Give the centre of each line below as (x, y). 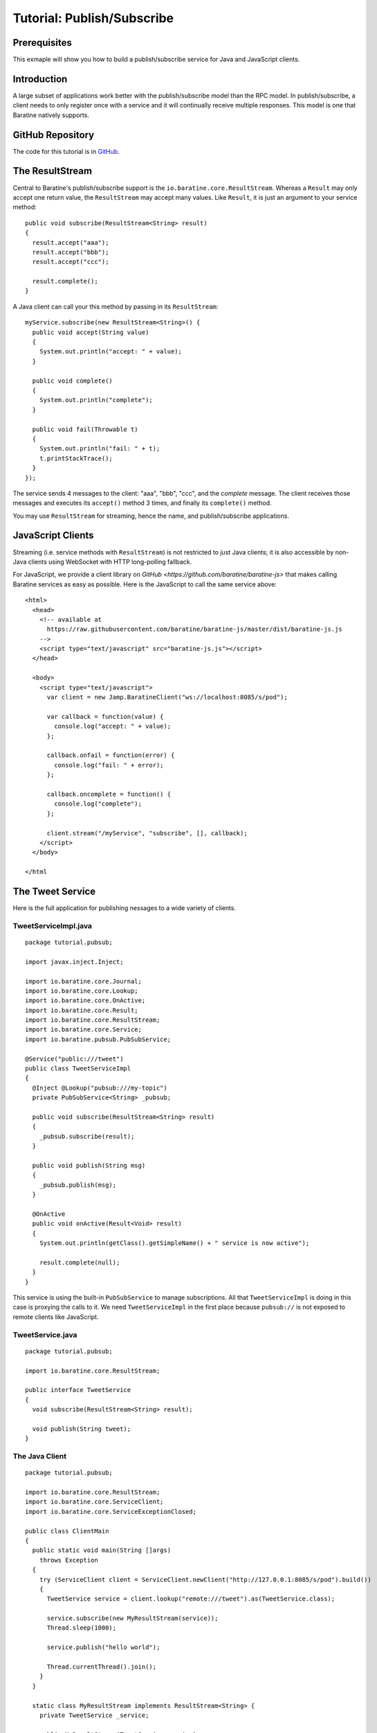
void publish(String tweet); (82, 1429)
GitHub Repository (54, 135)
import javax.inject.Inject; (74, 961)
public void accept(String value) (91, 332)
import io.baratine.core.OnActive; (85, 1001)
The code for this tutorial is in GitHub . (66, 151)
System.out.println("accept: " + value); (111, 351)
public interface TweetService (78, 1390)
